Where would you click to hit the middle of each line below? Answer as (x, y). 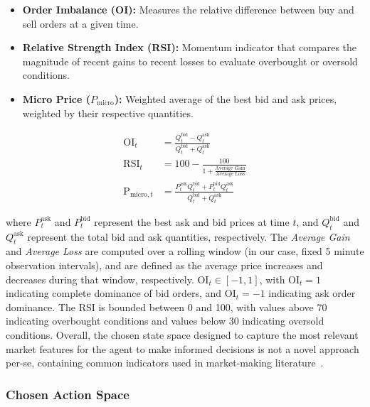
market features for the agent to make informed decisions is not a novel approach (183, 348)
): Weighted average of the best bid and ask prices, (226, 98)
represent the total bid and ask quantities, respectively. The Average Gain (189, 236)
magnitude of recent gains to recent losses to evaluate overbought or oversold (190, 61)
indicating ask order (312, 293)
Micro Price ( (57, 98)
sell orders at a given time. (80, 23)
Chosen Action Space (68, 394)
